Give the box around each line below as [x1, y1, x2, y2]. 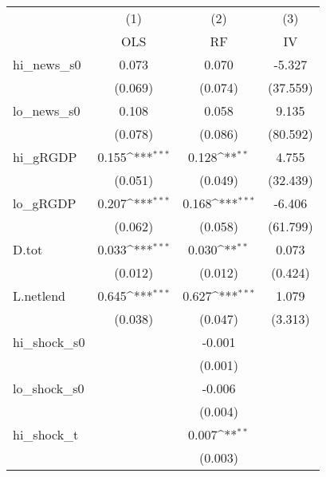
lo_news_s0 [13, 101, 81, 120]
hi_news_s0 [13, 55, 81, 73]
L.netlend [13, 286, 66, 305]
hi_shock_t [13, 425, 79, 443]
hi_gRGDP [13, 148, 77, 166]
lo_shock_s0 [13, 379, 84, 397]
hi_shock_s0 [13, 333, 85, 351]
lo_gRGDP [13, 194, 77, 212]
